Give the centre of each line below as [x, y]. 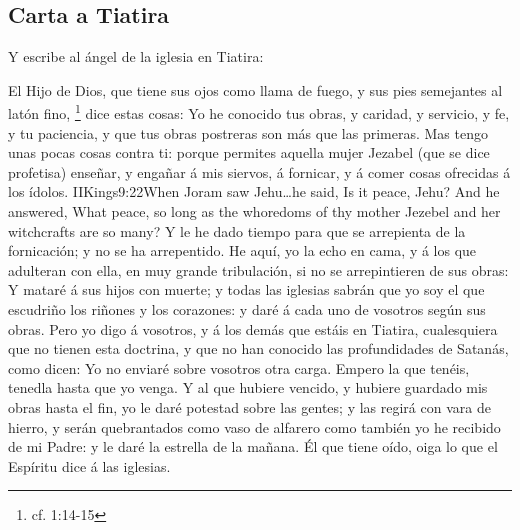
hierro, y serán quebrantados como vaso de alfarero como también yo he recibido [254, 426]
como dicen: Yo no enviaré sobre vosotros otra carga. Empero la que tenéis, [239, 367]
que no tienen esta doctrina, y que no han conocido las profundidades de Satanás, [258, 348]
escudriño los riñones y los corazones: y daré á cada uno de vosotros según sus [247, 308]
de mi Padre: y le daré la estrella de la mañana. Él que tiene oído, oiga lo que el [253, 446]
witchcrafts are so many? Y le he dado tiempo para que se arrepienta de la [237, 230]
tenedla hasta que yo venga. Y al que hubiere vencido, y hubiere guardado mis [248, 387]
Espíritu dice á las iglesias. [89, 465]
